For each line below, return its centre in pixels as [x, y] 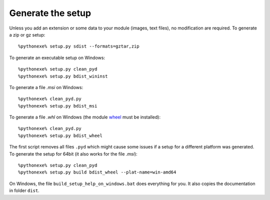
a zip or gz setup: [27, 34]
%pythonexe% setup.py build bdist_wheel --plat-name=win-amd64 [97, 172]
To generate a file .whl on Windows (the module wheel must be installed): [85, 117]
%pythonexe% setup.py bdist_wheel [60, 135]
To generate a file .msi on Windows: [46, 87]
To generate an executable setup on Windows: [57, 57]
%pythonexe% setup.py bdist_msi [58, 106]
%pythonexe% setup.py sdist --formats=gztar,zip [79, 46]
